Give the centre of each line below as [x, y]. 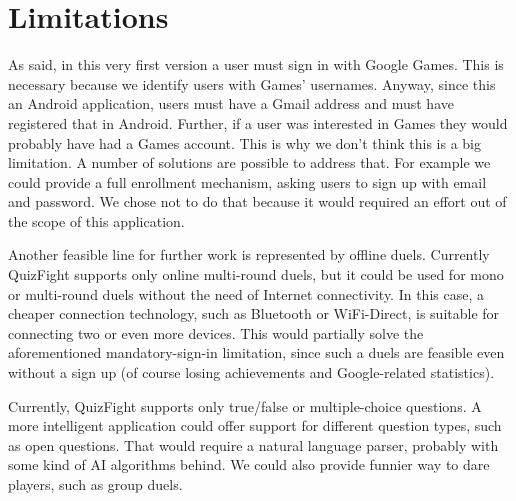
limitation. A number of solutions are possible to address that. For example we [249, 162]
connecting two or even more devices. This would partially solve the [216, 332]
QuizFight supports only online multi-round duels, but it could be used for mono [256, 274]
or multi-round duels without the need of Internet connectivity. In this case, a [246, 293]
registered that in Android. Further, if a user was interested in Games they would [258, 122]
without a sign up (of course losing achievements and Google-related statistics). [251, 372]
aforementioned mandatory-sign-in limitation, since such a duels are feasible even [256, 352]
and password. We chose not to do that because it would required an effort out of [257, 201]
